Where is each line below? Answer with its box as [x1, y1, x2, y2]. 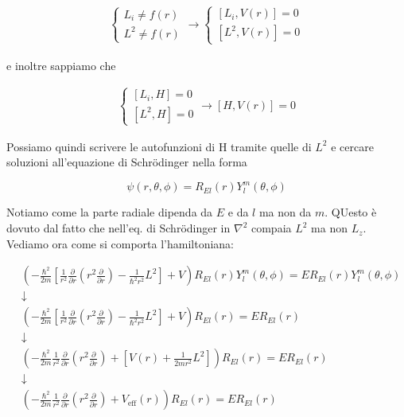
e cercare [331, 138, 374, 154]
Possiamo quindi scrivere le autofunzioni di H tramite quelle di [6, 138, 312, 154]
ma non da [258, 204, 312, 220]
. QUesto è [324, 204, 377, 220]
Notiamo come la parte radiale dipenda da [6, 204, 213, 220]
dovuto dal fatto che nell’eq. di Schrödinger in [6, 220, 231, 236]
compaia [251, 220, 292, 236]
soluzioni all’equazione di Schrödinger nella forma [6, 154, 247, 170]
